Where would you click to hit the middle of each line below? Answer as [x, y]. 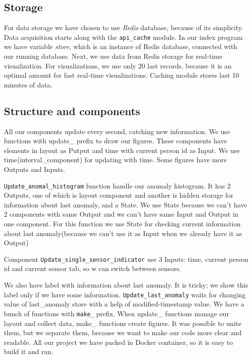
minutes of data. [28, 84]
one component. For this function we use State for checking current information [122, 224]
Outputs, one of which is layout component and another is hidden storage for [119, 195]
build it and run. [29, 351]
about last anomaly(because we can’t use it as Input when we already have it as [123, 233]
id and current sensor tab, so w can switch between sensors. [93, 268]
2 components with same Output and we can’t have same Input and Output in [121, 214]
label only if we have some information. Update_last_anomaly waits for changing [125, 294]
